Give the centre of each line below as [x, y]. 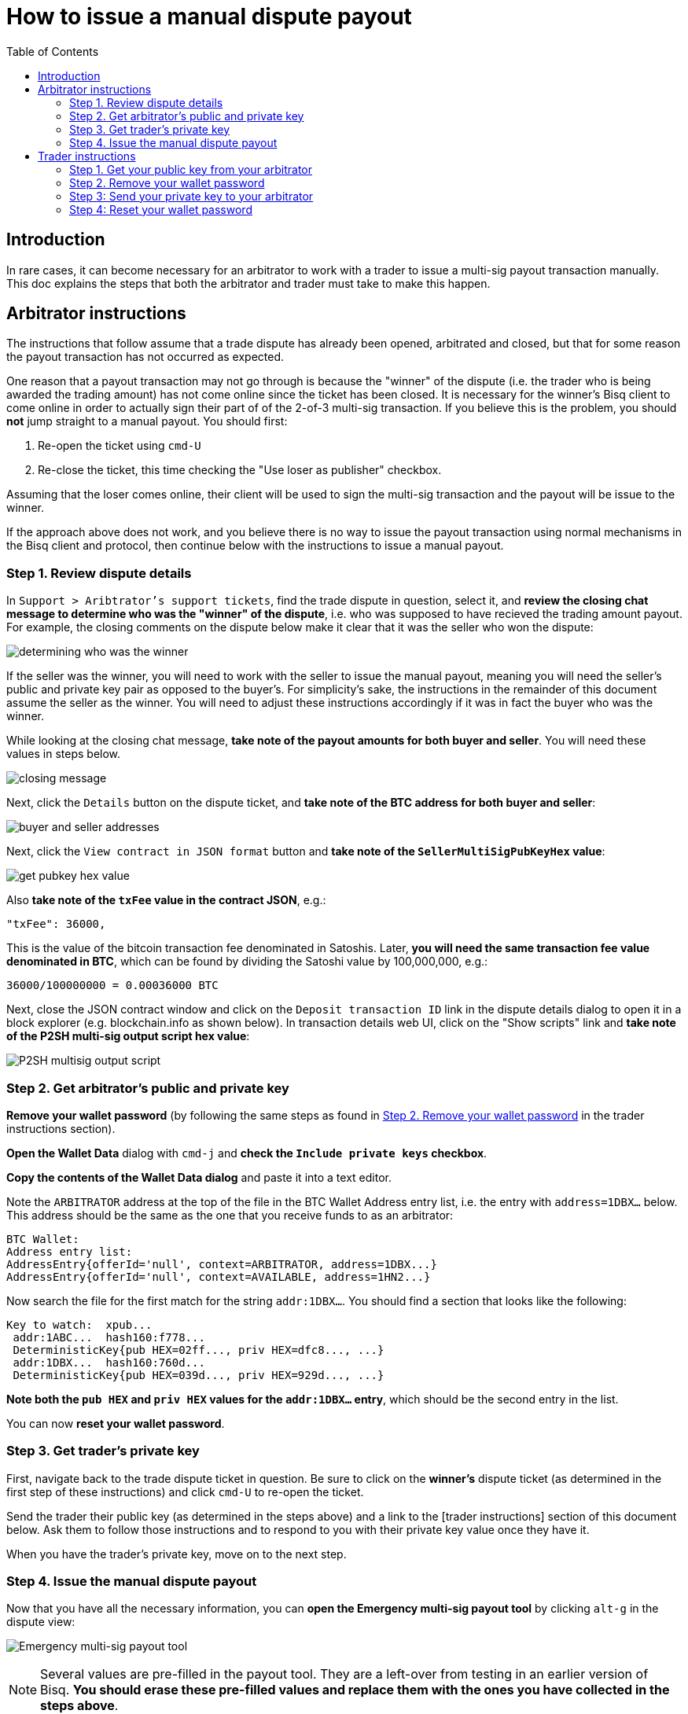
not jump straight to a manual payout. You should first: [147, 421]
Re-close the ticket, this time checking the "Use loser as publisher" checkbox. [240, 470]
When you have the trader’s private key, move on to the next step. [177, 1554]
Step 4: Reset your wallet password [161, 209]
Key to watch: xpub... [79, 1324]
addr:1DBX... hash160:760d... [109, 1362]
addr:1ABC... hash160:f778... [109, 1337]
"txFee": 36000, [56, 924]
